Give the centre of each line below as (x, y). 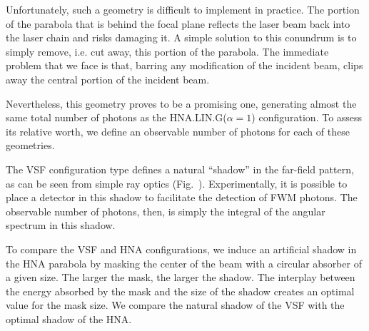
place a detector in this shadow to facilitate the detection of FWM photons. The (182, 197)
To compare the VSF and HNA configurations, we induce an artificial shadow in (181, 249)
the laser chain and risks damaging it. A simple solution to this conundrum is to (181, 37)
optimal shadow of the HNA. (69, 319)
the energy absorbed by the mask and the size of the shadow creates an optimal (180, 291)
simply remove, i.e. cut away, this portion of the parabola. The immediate (167, 51)
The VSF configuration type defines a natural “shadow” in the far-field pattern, (180, 169)
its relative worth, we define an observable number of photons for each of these (178, 131)
